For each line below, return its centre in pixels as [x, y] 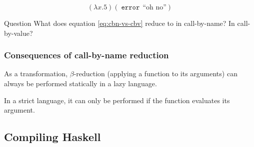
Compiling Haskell [52, 137]
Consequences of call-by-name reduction [86, 55]
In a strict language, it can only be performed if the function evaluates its [117, 100]
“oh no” [154, 7]
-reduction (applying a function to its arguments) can [155, 73]
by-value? [18, 33]
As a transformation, [36, 73]
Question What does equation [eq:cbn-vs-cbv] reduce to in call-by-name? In [119, 23]
